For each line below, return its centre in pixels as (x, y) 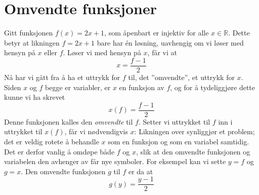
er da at (141, 171)
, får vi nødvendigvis (96, 131)
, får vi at (162, 52)
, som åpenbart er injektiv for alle (157, 33)
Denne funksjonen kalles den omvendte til (69, 121)
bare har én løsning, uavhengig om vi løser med (170, 42)
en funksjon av (142, 87)
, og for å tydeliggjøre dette (213, 87)
